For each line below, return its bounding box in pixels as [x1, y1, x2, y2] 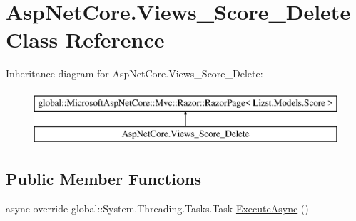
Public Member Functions [6, 168, 201, 190]
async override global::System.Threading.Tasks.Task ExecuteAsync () [6, 201, 309, 216]
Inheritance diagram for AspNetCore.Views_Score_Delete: [6, 66, 263, 81]
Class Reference [6, 25, 165, 54]
